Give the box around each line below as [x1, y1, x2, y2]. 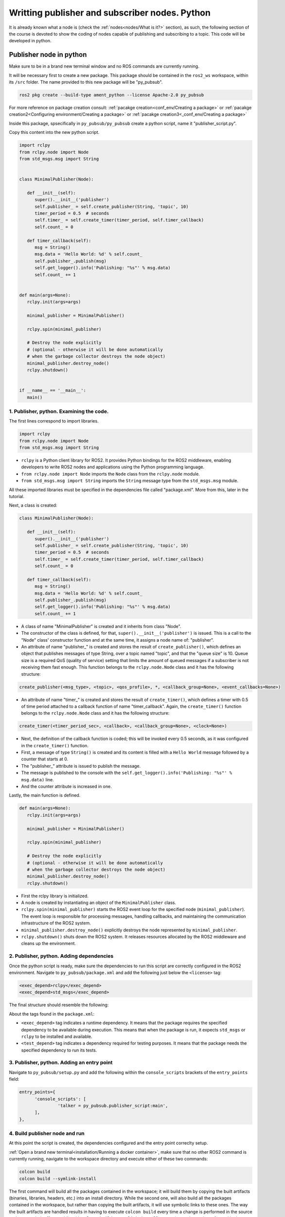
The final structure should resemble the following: [9, 1002, 109, 1008]
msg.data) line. [21, 776, 54, 782]
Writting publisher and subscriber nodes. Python [9, 7, 211, 18]
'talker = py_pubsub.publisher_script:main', [57, 1103, 168, 1108]
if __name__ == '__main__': [19, 387, 86, 393]
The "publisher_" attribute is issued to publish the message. [21, 763, 141, 769]
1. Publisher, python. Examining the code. [9, 408, 109, 415]
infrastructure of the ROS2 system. [21, 920, 91, 926]
